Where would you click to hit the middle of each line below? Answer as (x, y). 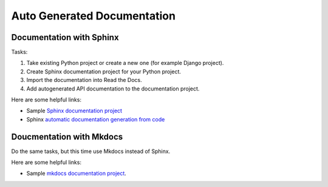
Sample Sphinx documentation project (74, 111)
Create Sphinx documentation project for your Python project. (104, 71)
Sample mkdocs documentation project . (77, 174)
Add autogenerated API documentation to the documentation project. (113, 89)
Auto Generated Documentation (94, 16)
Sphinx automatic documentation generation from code (96, 119)
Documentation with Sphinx (65, 37)
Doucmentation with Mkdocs (67, 137)
